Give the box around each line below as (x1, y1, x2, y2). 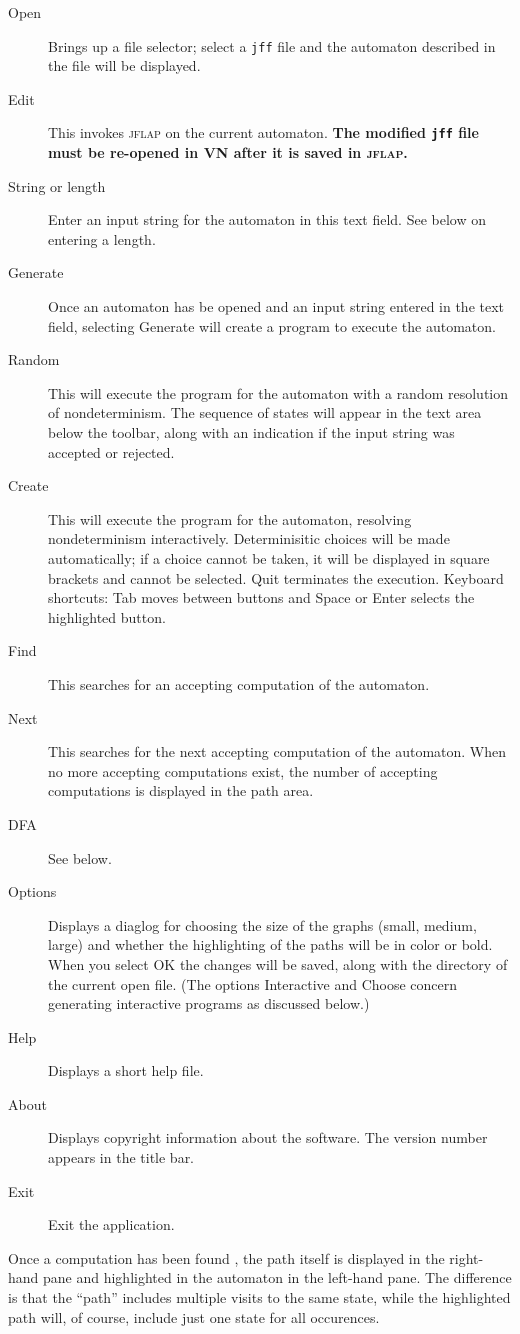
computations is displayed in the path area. (48, 780, 314, 801)
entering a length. (48, 228, 156, 249)
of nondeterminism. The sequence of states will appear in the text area (48, 402, 482, 423)
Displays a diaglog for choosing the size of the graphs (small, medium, (48, 914, 477, 935)
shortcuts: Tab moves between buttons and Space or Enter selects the (48, 587, 475, 608)
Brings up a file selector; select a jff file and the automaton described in (48, 35, 496, 56)
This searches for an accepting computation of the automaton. (48, 673, 430, 694)
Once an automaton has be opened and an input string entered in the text (48, 296, 505, 317)
